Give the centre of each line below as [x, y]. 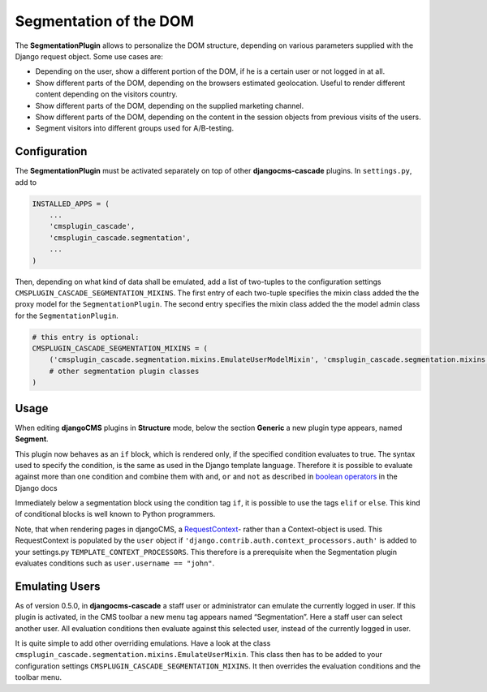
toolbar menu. [39, 677]
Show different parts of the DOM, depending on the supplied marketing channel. [170, 105]
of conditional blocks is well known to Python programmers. [115, 514]
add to [26, 182]
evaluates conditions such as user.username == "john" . [115, 563]
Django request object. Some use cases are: [89, 56]
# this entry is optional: [86, 337]
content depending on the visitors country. [106, 94]
